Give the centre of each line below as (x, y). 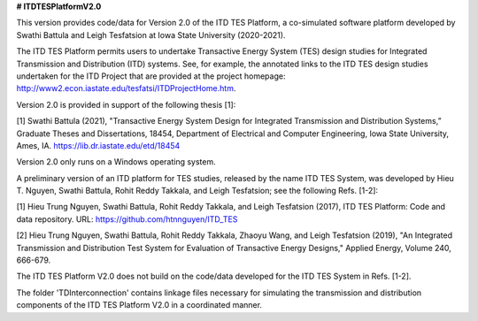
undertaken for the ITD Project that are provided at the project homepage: (151, 76)
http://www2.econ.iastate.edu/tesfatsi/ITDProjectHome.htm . (126, 88)
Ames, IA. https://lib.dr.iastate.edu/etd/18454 (98, 145)
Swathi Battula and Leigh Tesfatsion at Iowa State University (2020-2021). (151, 34)
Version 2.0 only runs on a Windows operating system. (116, 162)
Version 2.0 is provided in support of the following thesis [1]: (126, 104)
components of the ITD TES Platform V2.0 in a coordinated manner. (139, 305)
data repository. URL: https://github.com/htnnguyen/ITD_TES (127, 219)
